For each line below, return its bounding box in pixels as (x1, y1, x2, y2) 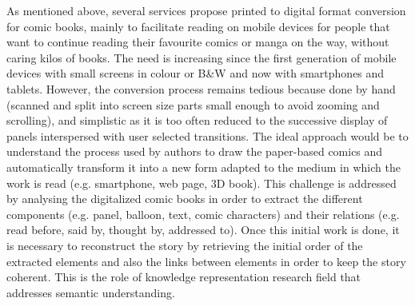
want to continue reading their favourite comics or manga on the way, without (6, 34, 389, 50)
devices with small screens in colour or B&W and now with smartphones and (6, 65, 385, 81)
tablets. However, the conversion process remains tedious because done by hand (6, 80, 396, 97)
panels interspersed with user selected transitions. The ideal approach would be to (6, 127, 409, 144)
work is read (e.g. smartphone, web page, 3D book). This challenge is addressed (6, 174, 397, 191)
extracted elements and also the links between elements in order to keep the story (6, 252, 406, 269)
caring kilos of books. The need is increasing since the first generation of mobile (6, 49, 397, 66)
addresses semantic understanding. (6, 284, 175, 300)
